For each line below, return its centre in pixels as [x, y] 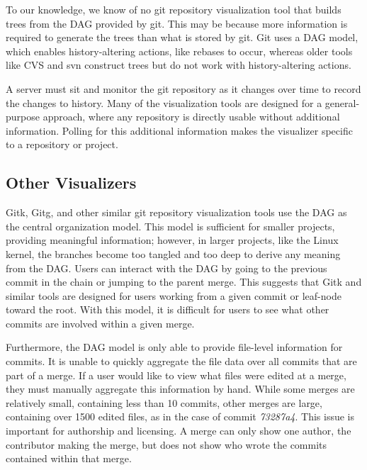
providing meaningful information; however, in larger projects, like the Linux [172, 240]
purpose [23, 117]
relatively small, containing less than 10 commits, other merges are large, [164, 402]
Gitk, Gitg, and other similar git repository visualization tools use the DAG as [176, 212]
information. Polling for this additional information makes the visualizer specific [179, 130]
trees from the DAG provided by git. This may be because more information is [177, 23]
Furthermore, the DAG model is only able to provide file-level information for [174, 347]
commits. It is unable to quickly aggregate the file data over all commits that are [181, 361]
